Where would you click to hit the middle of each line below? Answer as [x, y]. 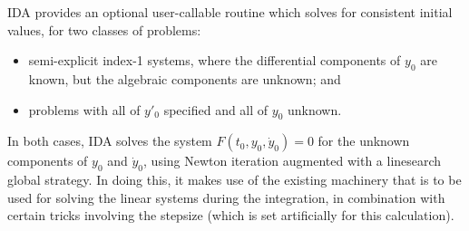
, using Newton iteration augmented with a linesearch [293, 161]
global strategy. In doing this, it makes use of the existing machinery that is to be [234, 180]
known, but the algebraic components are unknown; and [185, 78]
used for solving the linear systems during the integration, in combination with [226, 197]
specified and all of [216, 109]
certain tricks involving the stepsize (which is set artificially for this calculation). [231, 215]
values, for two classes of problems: [104, 29]
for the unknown [364, 141]
